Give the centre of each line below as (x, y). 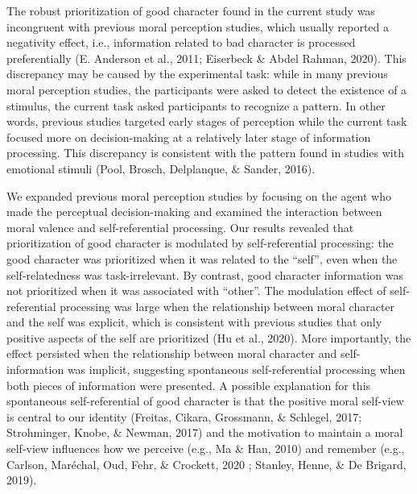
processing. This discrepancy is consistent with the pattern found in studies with (205, 153)
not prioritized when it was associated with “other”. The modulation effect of (196, 291)
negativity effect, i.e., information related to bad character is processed (181, 42)
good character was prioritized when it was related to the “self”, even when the (202, 258)
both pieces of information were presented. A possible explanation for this (189, 385)
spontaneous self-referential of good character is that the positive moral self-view (205, 401)
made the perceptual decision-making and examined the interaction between (194, 212)
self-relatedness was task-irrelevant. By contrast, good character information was (205, 274)
